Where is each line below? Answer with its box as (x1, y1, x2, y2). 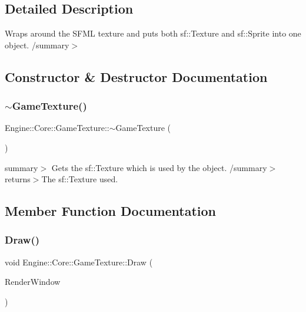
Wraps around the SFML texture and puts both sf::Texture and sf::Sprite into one (5, 27, 301, 40)
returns (5, 173, 31, 185)
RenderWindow (5, 275, 61, 288)
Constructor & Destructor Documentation (5, 67, 268, 86)
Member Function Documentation (5, 202, 217, 220)
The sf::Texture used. (41, 173, 118, 185)
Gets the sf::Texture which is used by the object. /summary (51, 161, 267, 173)
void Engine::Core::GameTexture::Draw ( (5, 255, 153, 268)
